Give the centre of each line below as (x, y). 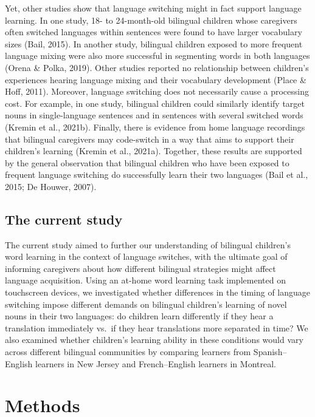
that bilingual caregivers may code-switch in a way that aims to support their (150, 139)
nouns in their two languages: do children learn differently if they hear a (139, 316)
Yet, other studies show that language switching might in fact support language (153, 8)
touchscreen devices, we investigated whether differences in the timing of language (158, 292)
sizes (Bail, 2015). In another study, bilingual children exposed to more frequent (154, 43)
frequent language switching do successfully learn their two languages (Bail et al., (157, 175)
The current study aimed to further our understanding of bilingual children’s (148, 244)
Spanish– (270, 352)
